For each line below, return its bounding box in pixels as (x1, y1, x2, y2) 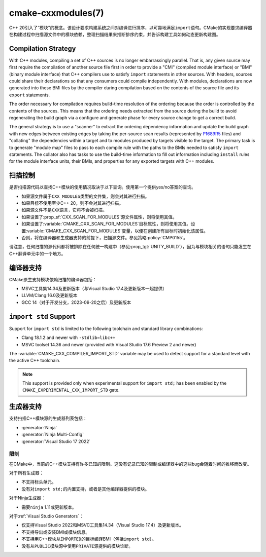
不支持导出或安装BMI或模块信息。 (21, 529, 90, 535)
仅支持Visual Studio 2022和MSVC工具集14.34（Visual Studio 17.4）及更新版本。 (21, 522, 184, 528)
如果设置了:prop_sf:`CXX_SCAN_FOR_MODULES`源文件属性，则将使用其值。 (21, 214, 177, 220)
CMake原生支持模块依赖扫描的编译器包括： (9, 276, 97, 282)
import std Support (9, 312, 76, 321)
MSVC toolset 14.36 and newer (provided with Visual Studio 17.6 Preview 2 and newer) (21, 341, 197, 347)
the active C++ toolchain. (9, 358, 61, 364)
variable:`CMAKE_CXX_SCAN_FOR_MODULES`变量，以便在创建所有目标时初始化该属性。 (27, 227, 208, 234)
